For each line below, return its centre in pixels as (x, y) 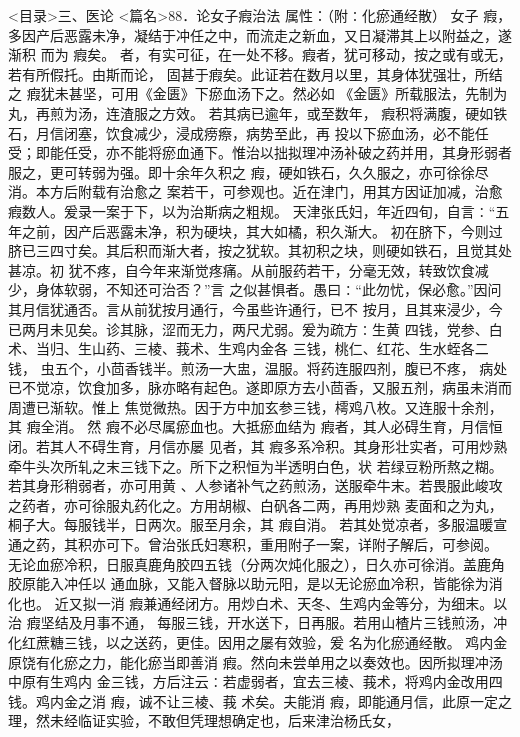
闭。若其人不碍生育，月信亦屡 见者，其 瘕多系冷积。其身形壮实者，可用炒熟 (258, 446)
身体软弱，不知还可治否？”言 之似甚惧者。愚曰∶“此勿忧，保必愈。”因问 (268, 289)
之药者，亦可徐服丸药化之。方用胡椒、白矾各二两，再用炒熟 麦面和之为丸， (255, 504)
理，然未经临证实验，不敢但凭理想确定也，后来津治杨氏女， (204, 720)
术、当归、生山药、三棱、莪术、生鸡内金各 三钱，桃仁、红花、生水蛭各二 (248, 348)
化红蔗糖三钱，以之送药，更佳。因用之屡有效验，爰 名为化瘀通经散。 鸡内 (251, 642)
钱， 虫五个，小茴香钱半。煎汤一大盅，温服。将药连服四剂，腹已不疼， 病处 (258, 367)
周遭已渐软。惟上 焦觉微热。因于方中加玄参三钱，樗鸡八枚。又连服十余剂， (255, 406)
